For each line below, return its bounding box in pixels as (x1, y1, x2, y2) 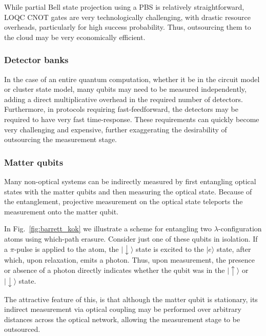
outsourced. (4, 324, 40, 334)
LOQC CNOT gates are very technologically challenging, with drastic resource (4, 11, 251, 22)
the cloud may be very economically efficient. (4, 31, 146, 42)
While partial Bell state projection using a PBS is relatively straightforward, (4, 2, 244, 12)
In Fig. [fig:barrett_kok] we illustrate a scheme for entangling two (4, 223, 212, 234)
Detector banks (4, 53, 69, 66)
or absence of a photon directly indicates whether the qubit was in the (4, 264, 225, 275)
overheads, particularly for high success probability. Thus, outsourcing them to (4, 22, 251, 32)
